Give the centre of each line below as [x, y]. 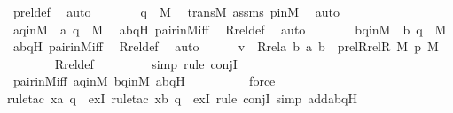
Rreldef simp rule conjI [146, 63]
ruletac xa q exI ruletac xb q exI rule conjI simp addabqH [182, 98]
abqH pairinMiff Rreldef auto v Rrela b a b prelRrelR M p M [226, 46]
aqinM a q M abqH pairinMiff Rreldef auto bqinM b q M [230, 29]
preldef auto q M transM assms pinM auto [176, 11]
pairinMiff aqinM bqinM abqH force [144, 81]
